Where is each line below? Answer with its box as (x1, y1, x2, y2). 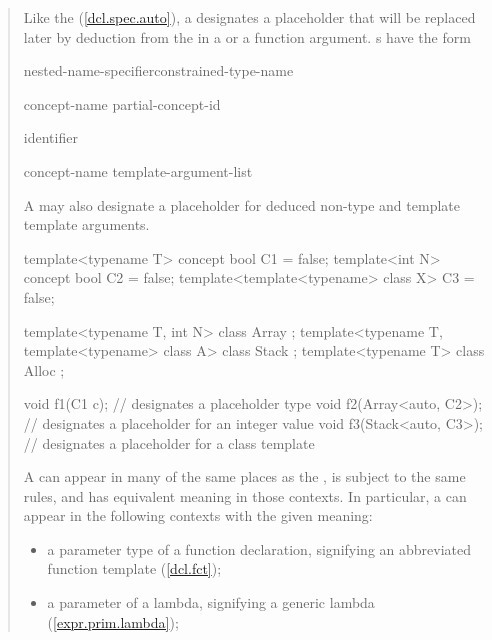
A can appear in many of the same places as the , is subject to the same (23, 466, 466, 487)
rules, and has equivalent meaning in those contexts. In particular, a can (23, 485, 467, 506)
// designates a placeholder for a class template (23, 432, 315, 453)
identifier (23, 127, 78, 148)
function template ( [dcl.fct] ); (47, 558, 222, 579)
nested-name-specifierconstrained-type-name (23, 60, 294, 81)
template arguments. (23, 214, 150, 235)
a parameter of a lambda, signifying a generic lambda (47, 592, 375, 613)
